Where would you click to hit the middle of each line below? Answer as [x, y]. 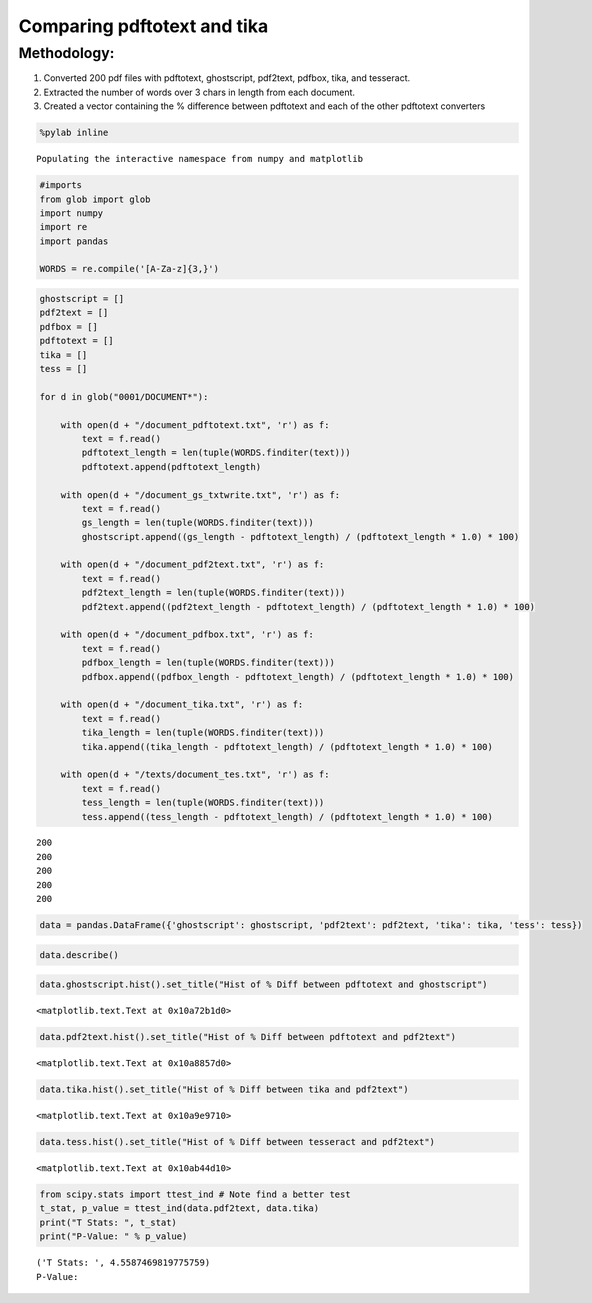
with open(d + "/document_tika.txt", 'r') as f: [182, 704]
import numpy [71, 213]
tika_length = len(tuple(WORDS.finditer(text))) [203, 733]
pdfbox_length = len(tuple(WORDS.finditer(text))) [208, 663]
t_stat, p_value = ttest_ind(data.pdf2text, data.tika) [179, 1208]
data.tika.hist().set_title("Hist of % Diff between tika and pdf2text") [224, 1089]
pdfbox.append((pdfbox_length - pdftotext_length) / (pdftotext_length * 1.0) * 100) [298, 676]
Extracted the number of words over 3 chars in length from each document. [199, 92]
